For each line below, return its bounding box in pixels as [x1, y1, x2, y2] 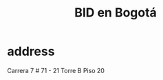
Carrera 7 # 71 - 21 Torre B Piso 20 [7, 66, 105, 74]
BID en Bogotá [74, 5, 157, 21]
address [7, 43, 55, 59]
